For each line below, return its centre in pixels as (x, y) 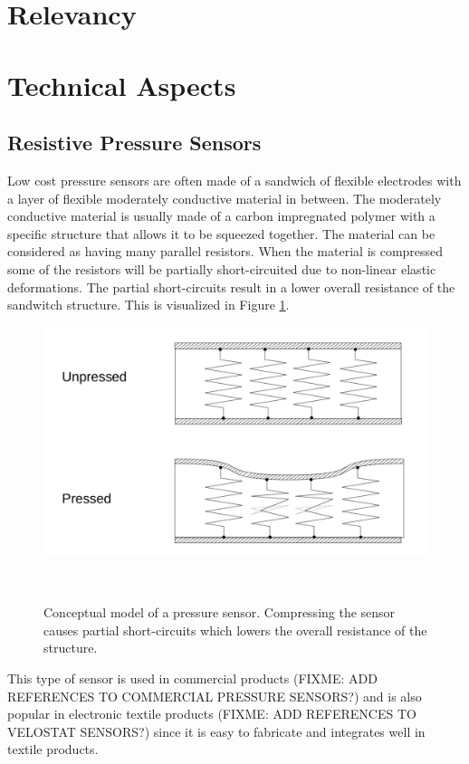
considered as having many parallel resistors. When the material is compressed (225, 251)
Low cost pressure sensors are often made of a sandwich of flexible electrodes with (234, 180)
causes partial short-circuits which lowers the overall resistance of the (235, 630)
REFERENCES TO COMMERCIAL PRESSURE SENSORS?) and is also (215, 696)
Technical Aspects (122, 85)
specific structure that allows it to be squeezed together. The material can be (221, 233)
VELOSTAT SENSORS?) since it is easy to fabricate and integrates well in (216, 731)
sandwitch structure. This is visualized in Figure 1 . (148, 305)
